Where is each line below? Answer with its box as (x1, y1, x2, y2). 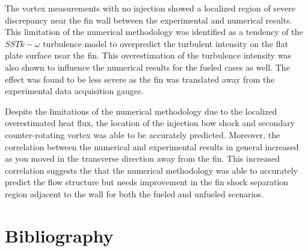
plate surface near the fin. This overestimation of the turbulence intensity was (5, 49, 292, 62)
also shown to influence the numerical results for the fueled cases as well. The (5, 60, 290, 73)
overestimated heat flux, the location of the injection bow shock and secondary (5, 116, 295, 129)
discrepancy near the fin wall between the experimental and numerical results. (5, 13, 292, 26)
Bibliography (5, 223, 114, 247)
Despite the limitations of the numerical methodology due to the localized (5, 104, 277, 117)
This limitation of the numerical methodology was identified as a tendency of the (5, 25, 303, 38)
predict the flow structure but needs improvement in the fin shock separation (5, 176, 289, 188)
